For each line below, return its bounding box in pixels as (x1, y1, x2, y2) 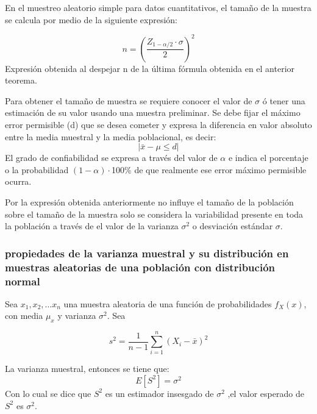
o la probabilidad (5, 163, 69, 176)
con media (5, 309, 43, 322)
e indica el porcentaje (228, 151, 308, 164)
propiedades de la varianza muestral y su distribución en (5, 245, 289, 260)
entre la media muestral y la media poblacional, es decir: (5, 130, 216, 143)
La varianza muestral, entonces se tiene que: (5, 362, 169, 375)
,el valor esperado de (227, 387, 304, 399)
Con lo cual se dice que (5, 387, 91, 399)
